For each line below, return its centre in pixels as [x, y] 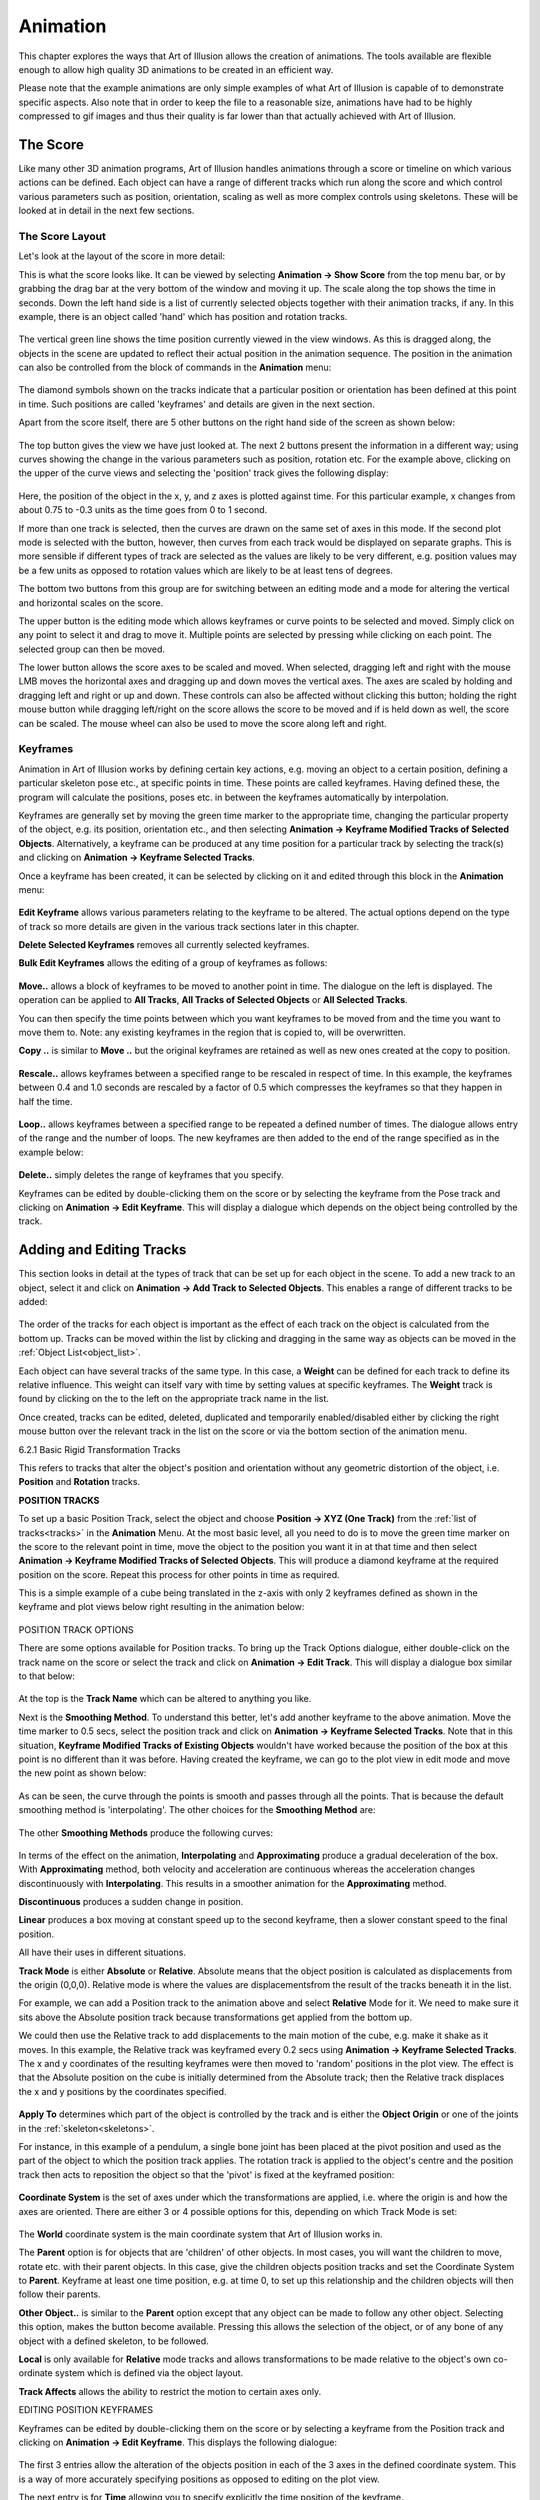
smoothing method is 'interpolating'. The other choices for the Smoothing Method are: [197, 1810]
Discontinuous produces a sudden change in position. [131, 1902]
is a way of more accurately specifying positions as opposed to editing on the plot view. [199, 2479]
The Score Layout [62, 236]
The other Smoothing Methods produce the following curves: [146, 1832]
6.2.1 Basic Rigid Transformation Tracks [99, 1449]
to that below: [46, 1676]
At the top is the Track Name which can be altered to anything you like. [165, 1699]
